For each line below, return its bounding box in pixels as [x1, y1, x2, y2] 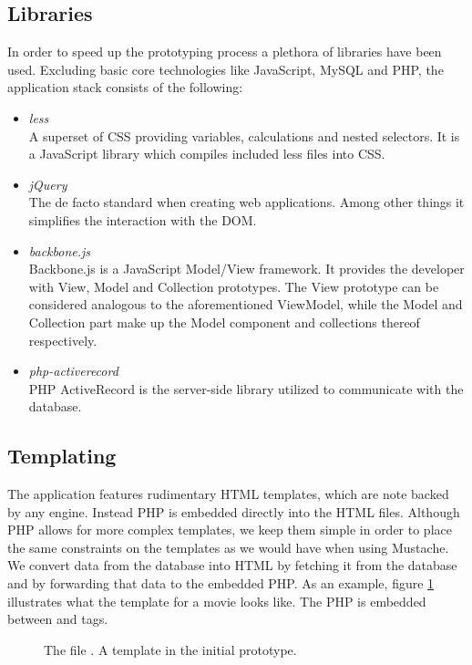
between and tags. [7, 609, 108, 629]
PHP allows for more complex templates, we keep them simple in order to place [7, 520, 452, 539]
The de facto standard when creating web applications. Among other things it [28, 192, 465, 212]
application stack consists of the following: [7, 78, 243, 97]
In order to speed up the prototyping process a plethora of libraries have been [7, 42, 442, 61]
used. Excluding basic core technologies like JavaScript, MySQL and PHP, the [7, 59, 444, 78]
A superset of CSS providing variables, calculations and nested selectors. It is [28, 126, 460, 145]
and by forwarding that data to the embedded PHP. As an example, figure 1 [7, 574, 435, 593]
